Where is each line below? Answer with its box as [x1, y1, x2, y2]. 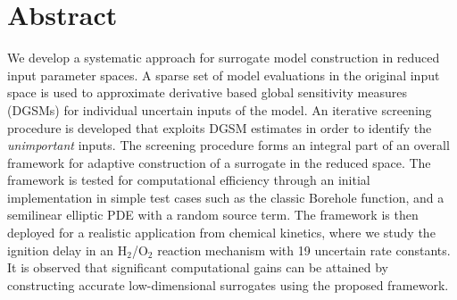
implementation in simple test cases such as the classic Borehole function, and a [7, 187, 445, 206]
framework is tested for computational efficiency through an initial [7, 171, 370, 189]
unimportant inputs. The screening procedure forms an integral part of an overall [7, 136, 450, 154]
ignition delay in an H [7, 240, 128, 259]
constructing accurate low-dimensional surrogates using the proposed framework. [7, 275, 449, 294]
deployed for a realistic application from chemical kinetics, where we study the [7, 223, 436, 242]
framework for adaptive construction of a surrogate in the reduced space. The [7, 153, 431, 171]
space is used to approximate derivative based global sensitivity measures [7, 83, 407, 102]
